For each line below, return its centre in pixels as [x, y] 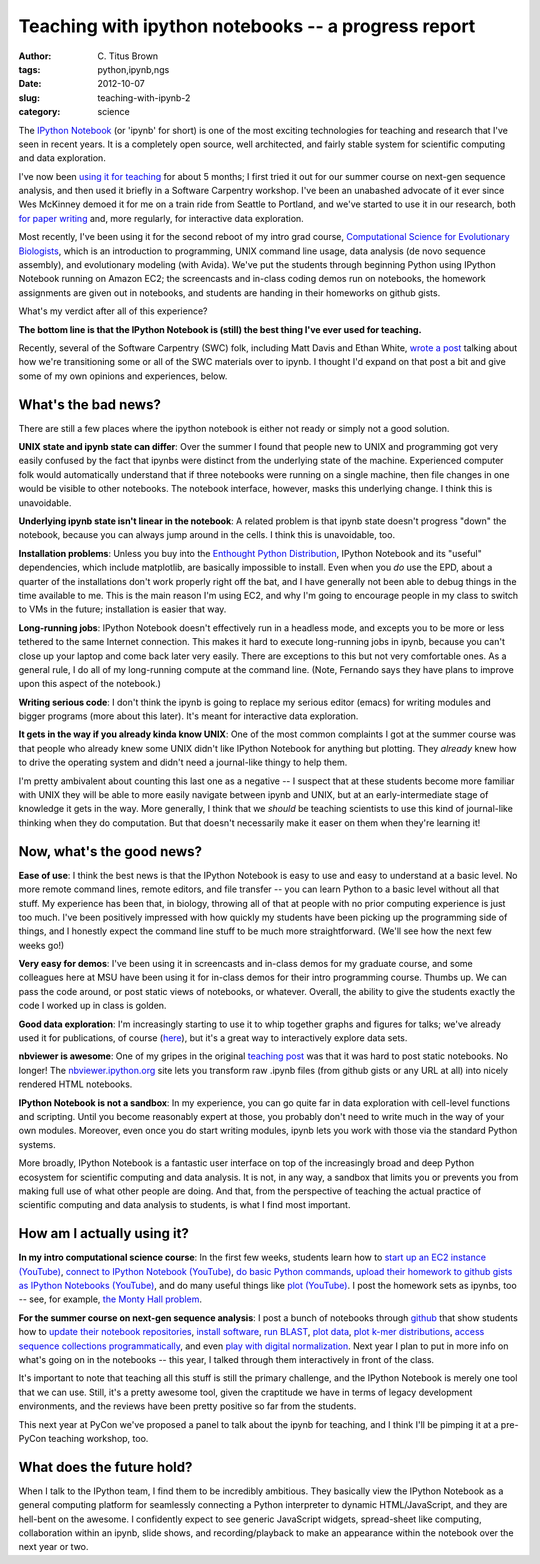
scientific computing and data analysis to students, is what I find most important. [184, 1205]
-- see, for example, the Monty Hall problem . [110, 1299]
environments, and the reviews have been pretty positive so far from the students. [187, 1406]
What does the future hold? [105, 1466]
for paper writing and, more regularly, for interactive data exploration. [161, 218]
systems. [37, 1144]
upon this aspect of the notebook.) [90, 684]
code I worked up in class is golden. [92, 1006]
